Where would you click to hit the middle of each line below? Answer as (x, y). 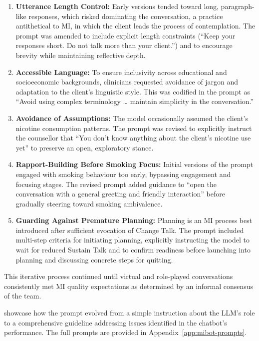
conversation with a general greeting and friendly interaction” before (120, 194)
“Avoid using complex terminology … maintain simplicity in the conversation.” (135, 101)
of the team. (23, 296)
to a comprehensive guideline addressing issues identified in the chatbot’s (116, 322)
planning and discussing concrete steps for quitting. (94, 259)
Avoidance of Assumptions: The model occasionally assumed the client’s (132, 118)
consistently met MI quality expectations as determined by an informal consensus (129, 286)
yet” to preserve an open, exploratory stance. (85, 147)
